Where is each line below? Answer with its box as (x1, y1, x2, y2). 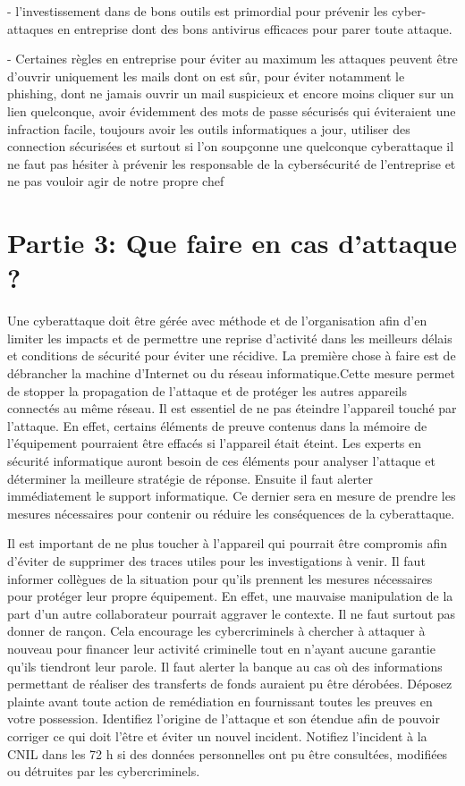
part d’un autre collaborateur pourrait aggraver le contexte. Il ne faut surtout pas (7, 604, 456, 622)
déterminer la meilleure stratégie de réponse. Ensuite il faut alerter (7, 469, 374, 487)
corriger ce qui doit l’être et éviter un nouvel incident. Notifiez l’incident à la (7, 726, 427, 745)
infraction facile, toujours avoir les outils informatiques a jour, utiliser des (7, 119, 410, 138)
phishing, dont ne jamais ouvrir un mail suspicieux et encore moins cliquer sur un (7, 84, 454, 103)
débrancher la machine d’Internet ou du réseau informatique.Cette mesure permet (7, 364, 455, 383)
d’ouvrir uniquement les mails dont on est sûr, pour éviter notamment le (7, 66, 405, 85)
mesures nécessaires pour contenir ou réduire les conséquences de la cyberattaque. (7, 503, 455, 522)
